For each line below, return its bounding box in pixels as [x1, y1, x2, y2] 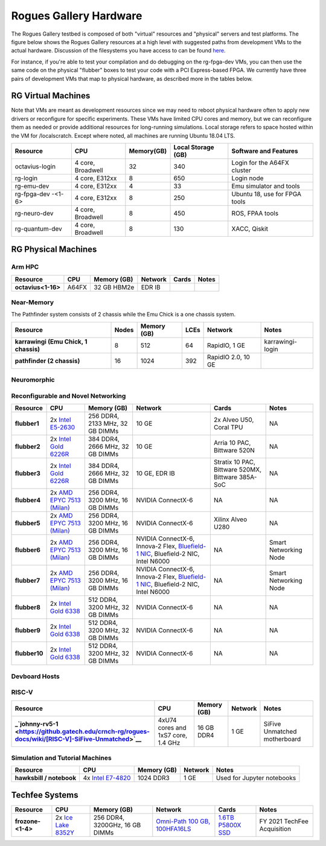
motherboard [263, 734, 301, 743]
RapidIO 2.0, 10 [207, 353, 251, 361]
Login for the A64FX [231, 158, 289, 167]
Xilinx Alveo [213, 515, 248, 524]
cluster [231, 166, 252, 175]
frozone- [14, 817, 41, 825]
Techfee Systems [11, 790, 78, 800]
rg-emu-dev [14, 182, 50, 190]
